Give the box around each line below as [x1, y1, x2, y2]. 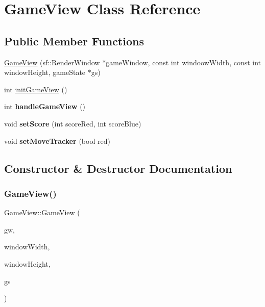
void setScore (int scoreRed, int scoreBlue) [4, 118, 141, 129]
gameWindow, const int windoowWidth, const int [106, 57, 261, 67]
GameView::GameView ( [4, 207, 80, 218]
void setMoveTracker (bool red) [4, 135, 110, 146]
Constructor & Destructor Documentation [4, 160, 232, 176]
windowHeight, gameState [4, 67, 86, 78]
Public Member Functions [4, 33, 144, 48]
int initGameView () [4, 84, 67, 94]
